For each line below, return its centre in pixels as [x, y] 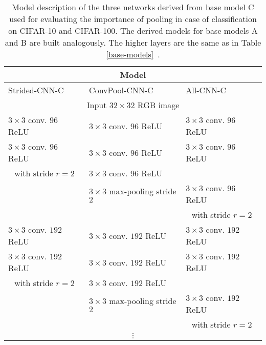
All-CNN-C [206, 90]
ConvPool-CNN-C [121, 90]
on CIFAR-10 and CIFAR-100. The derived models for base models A [133, 31]
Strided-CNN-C [36, 90]
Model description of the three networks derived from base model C [133, 7]
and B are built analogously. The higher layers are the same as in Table [133, 42]
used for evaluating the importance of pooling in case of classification [133, 19]
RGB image [158, 105]
